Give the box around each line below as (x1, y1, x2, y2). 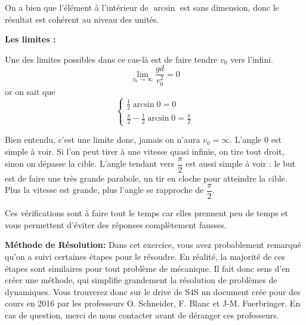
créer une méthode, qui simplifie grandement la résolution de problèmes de (5, 274, 277, 286)
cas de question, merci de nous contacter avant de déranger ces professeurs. (5, 309, 279, 321)
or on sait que (5, 85, 55, 97)
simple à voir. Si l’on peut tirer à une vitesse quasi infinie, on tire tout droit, (5, 145, 285, 157)
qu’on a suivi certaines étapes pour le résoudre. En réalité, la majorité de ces (5, 250, 285, 263)
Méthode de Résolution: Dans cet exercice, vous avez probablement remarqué (5, 238, 301, 251)
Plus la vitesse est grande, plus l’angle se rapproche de (5, 183, 204, 196)
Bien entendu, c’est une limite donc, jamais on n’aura (5, 133, 200, 146)
